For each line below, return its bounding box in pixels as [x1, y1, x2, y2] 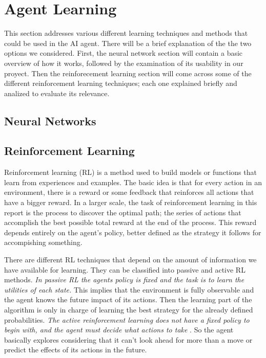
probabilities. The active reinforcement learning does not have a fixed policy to [4, 314, 250, 325]
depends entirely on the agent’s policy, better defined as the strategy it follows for [4, 227, 261, 237]
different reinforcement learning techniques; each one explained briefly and [4, 78, 237, 88]
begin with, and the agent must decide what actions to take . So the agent [4, 324, 234, 335]
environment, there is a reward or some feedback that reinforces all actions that [4, 187, 254, 197]
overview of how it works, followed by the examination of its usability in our [4, 57, 243, 68]
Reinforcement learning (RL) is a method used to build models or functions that [4, 167, 257, 177]
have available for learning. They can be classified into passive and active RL [4, 264, 245, 275]
